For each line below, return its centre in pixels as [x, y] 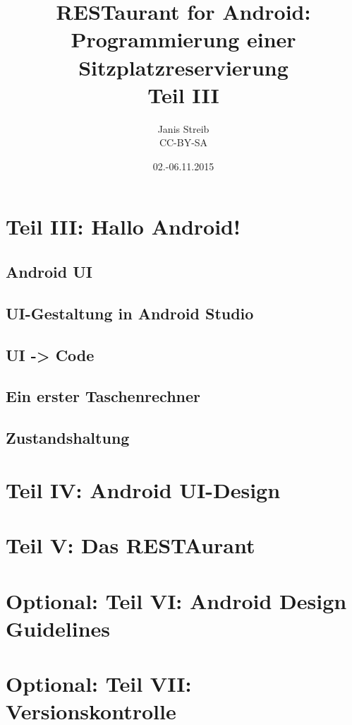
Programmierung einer [183, 39]
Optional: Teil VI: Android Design [176, 600]
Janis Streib [183, 128]
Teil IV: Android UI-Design [143, 489]
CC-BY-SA [183, 142]
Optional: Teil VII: [99, 684]
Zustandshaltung [68, 438]
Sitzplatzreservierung [183, 67]
